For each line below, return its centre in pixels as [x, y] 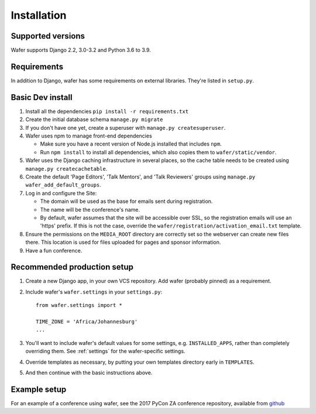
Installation [39, 15]
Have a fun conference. [54, 250]
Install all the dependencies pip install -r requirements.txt [107, 111]
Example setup [39, 389]
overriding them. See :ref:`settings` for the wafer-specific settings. [105, 351]
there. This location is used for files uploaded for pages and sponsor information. [123, 242]
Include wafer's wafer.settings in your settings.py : [94, 292]
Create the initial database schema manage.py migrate [94, 119]
